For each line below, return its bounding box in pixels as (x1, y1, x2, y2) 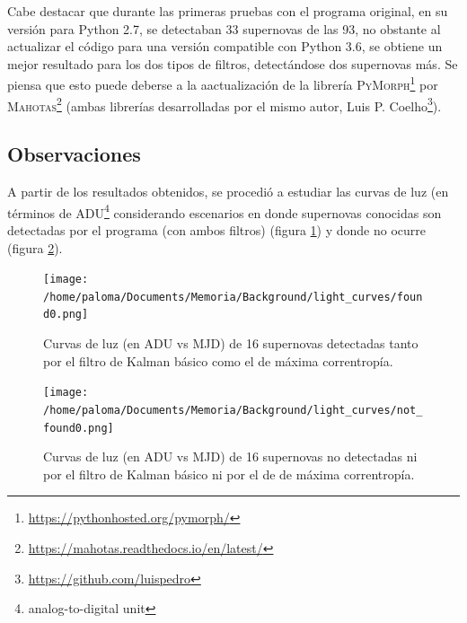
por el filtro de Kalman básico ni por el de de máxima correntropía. (43, 464, 415, 483)
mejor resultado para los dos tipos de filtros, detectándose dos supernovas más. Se (7, 54, 458, 73)
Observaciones (7, 140, 141, 168)
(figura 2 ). (7, 238, 63, 257)
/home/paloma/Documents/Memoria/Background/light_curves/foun (43, 290, 423, 303)
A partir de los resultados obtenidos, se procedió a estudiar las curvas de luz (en (7, 182, 449, 201)
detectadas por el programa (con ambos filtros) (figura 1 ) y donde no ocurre (7, 220, 427, 239)
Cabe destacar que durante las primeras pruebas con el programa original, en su (7, 2, 448, 20)
